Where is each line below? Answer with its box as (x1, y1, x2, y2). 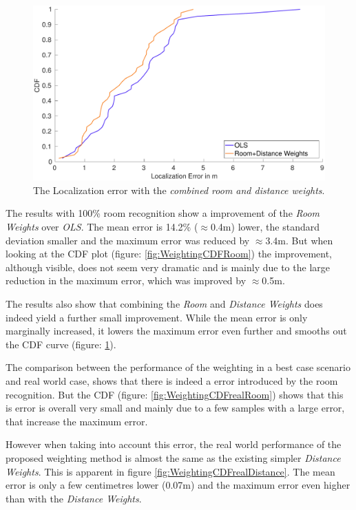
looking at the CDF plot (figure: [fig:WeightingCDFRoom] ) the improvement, (6, 246, 333, 261)
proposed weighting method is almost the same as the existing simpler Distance (6, 450, 341, 465)
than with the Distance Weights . (6, 491, 142, 505)
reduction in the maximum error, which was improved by (6, 273, 247, 288)
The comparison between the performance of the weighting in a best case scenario (6, 360, 350, 374)
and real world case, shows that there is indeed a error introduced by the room (6, 373, 338, 387)
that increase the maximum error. (6, 414, 148, 428)
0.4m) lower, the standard (210, 220, 320, 234)
